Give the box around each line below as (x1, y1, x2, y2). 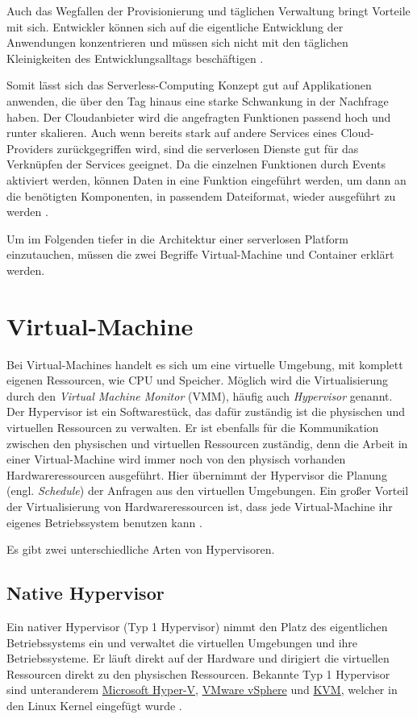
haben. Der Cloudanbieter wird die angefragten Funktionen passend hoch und (6, 108, 391, 125)
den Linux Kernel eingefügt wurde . (6, 696, 182, 713)
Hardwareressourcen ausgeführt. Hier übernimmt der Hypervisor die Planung (6, 466, 387, 483)
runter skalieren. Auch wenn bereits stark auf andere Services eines (6, 124, 337, 141)
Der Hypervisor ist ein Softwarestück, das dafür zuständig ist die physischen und (6, 403, 406, 420)
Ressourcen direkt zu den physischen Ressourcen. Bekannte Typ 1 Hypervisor (6, 665, 390, 682)
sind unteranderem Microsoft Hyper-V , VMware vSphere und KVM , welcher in (6, 681, 398, 698)
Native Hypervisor (6, 580, 165, 605)
